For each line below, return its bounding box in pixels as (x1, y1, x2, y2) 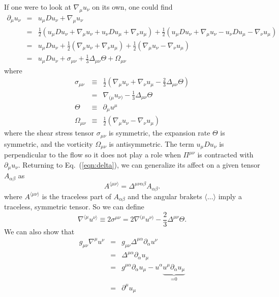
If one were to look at (4, 2, 71, 12)
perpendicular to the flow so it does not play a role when (4, 149, 181, 160)
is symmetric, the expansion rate (108, 127, 210, 138)
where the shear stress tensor (4, 127, 95, 138)
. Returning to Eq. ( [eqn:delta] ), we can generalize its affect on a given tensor (18, 159, 260, 170)
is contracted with (197, 149, 254, 160)
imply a (218, 191, 242, 201)
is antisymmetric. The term (109, 138, 194, 149)
